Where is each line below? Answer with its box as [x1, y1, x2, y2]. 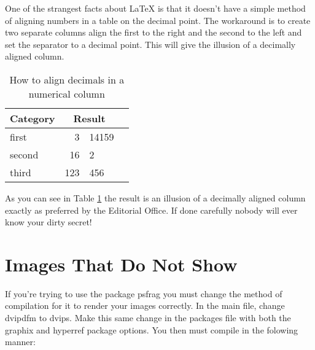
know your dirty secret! [5, 216, 92, 228]
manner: [5, 335, 36, 348]
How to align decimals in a [9, 72, 125, 87]
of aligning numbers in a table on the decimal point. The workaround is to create [5, 14, 311, 26]
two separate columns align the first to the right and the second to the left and [5, 26, 302, 39]
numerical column [28, 86, 105, 101]
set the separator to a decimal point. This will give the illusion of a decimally [5, 37, 296, 50]
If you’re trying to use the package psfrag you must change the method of [5, 287, 282, 300]
